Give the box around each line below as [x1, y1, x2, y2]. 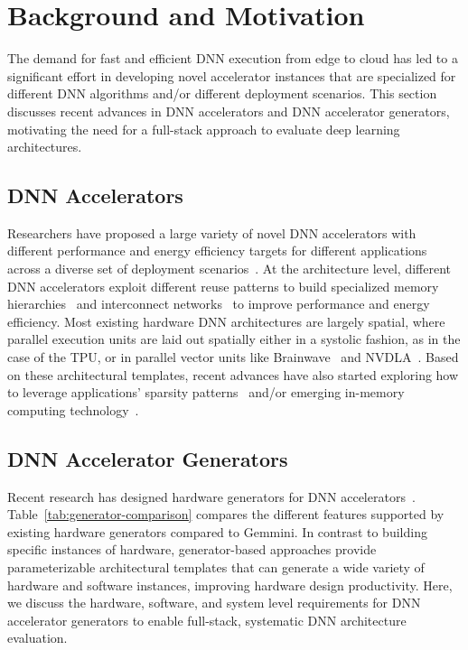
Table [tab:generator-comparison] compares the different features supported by [7, 505, 445, 524]
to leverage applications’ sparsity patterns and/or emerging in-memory [7, 383, 405, 402]
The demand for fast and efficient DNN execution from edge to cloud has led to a [7, 49, 458, 68]
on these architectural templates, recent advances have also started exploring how [7, 365, 459, 384]
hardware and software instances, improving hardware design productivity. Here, [7, 575, 453, 594]
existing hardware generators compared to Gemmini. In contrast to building [7, 522, 427, 541]
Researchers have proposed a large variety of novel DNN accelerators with [7, 223, 417, 242]
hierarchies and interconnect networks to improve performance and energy [7, 294, 430, 313]
